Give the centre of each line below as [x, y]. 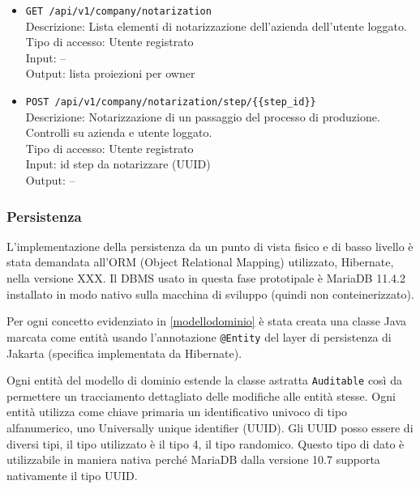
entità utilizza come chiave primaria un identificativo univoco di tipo [177, 412]
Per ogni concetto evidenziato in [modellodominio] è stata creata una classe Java [207, 321]
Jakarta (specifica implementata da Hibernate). [124, 353]
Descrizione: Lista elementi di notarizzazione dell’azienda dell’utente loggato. [216, 26]
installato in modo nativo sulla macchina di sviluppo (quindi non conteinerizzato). [210, 293]
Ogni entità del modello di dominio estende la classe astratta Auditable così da [204, 380]
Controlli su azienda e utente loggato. [119, 132]
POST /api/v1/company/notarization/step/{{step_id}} [171, 102]
